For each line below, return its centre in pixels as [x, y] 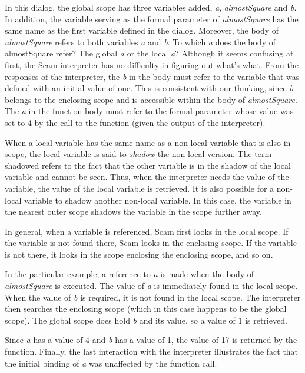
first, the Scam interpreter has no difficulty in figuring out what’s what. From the [152, 64]
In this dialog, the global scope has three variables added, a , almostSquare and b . [151, 7]
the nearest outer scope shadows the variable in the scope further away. [133, 212]
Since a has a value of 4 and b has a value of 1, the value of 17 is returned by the [151, 340]
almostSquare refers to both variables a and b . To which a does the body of [140, 41]
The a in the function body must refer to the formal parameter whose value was [149, 111]
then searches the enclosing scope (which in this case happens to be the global [146, 309]
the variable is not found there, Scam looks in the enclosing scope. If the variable [151, 243]
